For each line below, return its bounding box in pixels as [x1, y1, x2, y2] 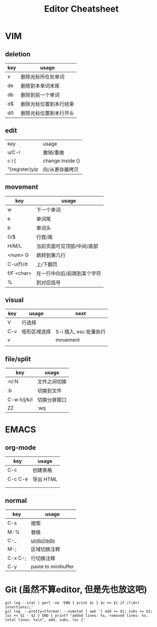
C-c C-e [7, 476, 28, 482]
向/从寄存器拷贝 [43, 166, 79, 173]
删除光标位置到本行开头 [20, 110, 74, 116]
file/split [5, 355, 31, 363]
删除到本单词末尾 [20, 82, 60, 89]
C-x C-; [7, 555, 27, 562]
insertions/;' [5, 605, 34, 610]
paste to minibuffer [31, 563, 74, 570]
